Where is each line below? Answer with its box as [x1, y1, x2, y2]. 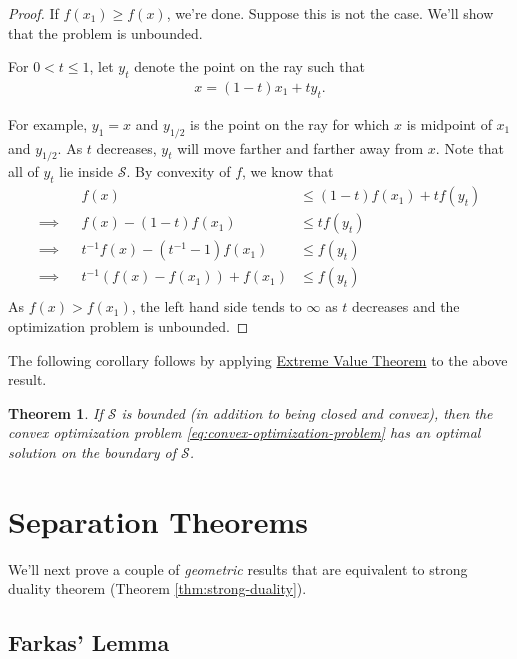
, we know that [242, 161, 334, 182]
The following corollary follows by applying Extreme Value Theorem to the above [8, 349, 508, 370]
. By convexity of [126, 161, 231, 182]
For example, [8, 113, 88, 134]
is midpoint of [406, 113, 492, 134]
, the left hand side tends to [131, 296, 302, 317]
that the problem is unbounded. [8, 22, 203, 43]
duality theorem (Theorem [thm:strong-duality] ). [8, 578, 307, 599]
